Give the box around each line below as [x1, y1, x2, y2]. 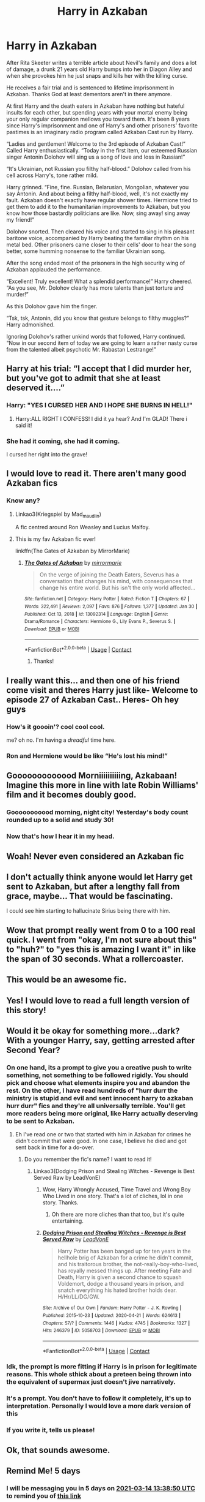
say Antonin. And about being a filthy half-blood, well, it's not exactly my [6, 190, 189, 197]
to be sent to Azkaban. [6, 1117, 75, 1125]
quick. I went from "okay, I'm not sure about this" [6, 934, 197, 945]
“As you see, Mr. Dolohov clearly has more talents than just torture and [6, 284, 184, 292]
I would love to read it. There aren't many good [6, 469, 187, 479]
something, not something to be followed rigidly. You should [6, 1071, 189, 1079]
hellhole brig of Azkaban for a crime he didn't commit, [57, 1254, 193, 1261]
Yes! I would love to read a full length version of [6, 995, 190, 1006]
